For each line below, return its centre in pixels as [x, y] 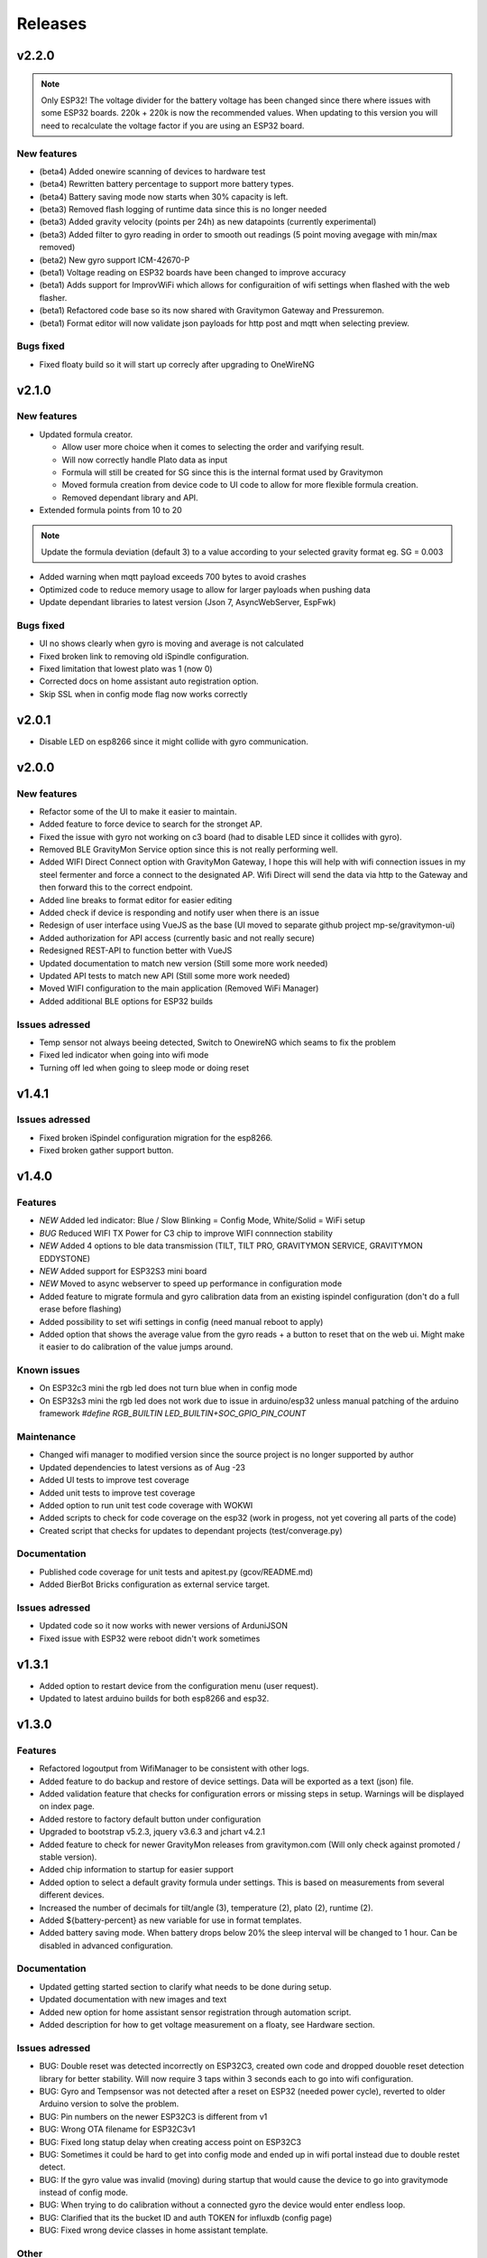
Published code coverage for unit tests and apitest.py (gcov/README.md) [176, 1572]
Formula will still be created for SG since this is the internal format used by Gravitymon [222, 472]
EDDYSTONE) [64, 1258]
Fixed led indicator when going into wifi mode [124, 1055]
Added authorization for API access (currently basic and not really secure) [177, 938]
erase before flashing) [80, 1309]
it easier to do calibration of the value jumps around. [136, 1347]
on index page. [67, 1806]
